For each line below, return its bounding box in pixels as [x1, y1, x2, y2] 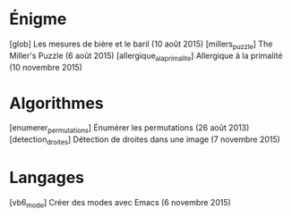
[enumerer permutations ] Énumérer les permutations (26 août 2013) [9, 122, 250, 136]
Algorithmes [9, 93, 105, 113]
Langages [9, 168, 85, 188]
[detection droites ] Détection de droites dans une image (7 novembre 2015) [9, 134, 280, 147]
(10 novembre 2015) [9, 62, 83, 72]
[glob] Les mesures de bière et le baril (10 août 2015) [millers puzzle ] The [9, 38, 273, 51]
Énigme [9, 9, 67, 29]
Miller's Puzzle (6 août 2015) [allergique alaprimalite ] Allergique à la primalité [9, 50, 283, 63]
